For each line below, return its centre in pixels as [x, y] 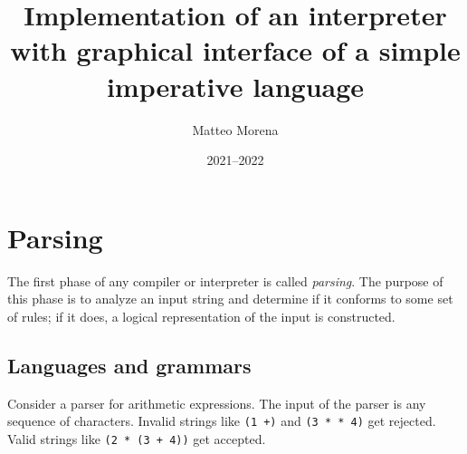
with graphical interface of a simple [235, 50]
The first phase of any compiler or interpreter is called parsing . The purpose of [225, 280]
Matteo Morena [235, 129]
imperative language [235, 86]
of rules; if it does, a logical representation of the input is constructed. [201, 316]
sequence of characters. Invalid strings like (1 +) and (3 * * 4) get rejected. [222, 421]
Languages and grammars [129, 365]
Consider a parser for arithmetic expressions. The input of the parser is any [217, 403]
